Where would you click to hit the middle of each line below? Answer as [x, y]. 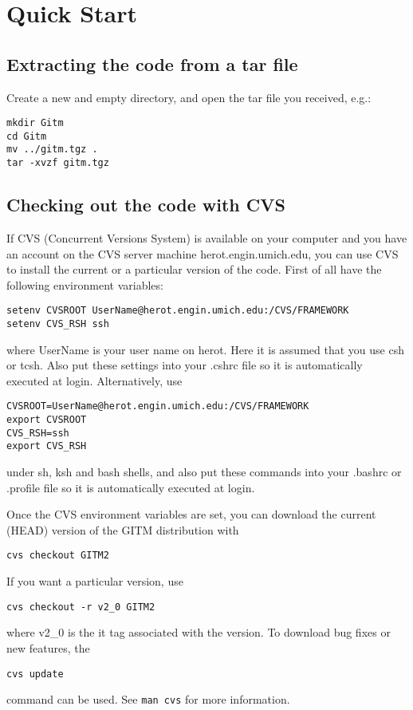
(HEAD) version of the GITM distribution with [123, 529]
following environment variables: [85, 284]
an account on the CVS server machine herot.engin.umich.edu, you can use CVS [203, 253]
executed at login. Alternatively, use [94, 380]
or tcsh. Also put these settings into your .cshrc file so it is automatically [185, 365]
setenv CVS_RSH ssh [58, 324]
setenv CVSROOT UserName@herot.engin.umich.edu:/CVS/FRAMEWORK [178, 311]
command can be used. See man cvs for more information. [148, 699]
